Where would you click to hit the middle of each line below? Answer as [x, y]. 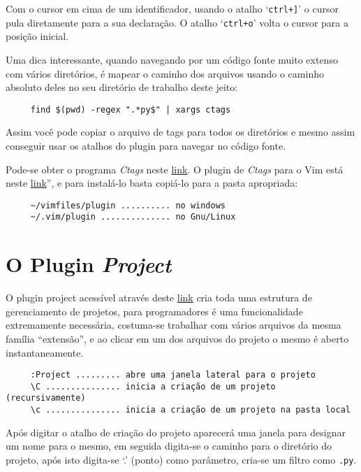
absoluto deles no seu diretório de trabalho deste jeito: [122, 87]
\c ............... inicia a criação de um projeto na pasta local [190, 410]
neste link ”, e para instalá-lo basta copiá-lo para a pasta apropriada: [152, 183]
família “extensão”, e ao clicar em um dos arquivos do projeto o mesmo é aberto [177, 338]
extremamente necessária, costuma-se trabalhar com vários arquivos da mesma [174, 325]
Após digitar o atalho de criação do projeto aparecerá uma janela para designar [176, 432]
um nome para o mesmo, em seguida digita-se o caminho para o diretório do [169, 446]
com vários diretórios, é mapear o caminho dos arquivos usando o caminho [165, 73]
